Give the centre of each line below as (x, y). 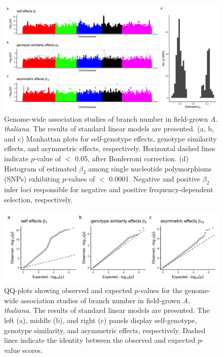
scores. (33, 350)
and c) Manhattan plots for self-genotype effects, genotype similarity (110, 138)
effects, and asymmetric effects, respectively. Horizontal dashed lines (110, 148)
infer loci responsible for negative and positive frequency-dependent (109, 189)
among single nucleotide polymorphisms (150, 168)
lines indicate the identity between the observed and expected (100, 340)
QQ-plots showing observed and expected (68, 290)
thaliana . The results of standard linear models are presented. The (107, 310)
